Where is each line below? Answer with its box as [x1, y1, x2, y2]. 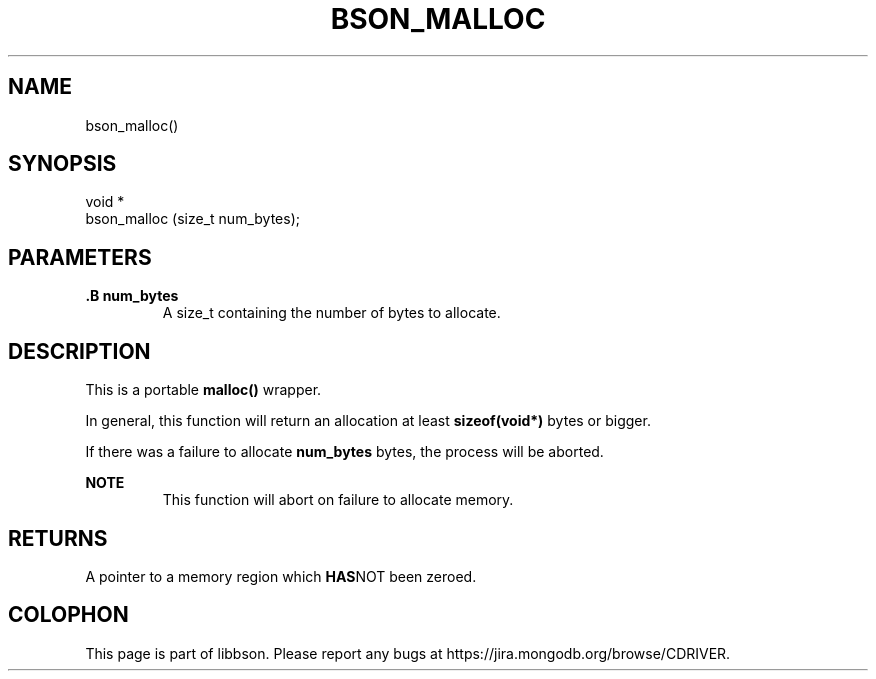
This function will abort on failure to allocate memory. [162, 491, 514, 509]
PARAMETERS [8, 244, 152, 270]
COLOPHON [8, 602, 129, 628]
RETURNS [8, 525, 108, 551]
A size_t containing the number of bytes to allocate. [162, 304, 501, 322]
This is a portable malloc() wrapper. [85, 381, 322, 399]
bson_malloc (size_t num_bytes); [85, 210, 300, 228]
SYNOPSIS [8, 151, 117, 177]
